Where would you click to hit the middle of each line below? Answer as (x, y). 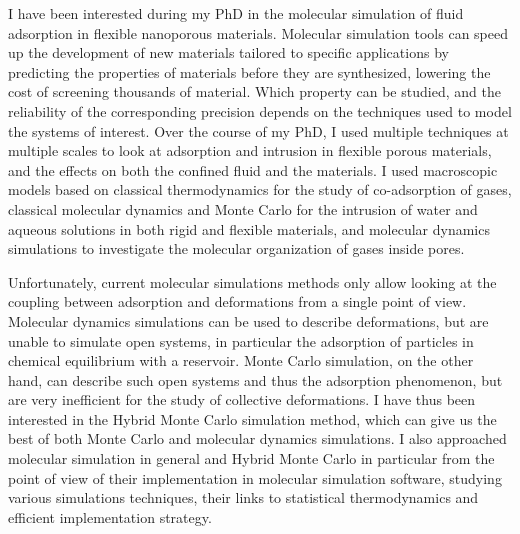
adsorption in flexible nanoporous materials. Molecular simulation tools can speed (258, 32)
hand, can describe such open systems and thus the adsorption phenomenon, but (255, 379)
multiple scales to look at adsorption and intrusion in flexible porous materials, (250, 150)
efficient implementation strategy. (110, 516)
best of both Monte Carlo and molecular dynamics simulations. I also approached (257, 438)
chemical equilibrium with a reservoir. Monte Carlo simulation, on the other (241, 360)
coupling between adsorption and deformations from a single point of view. (237, 301)
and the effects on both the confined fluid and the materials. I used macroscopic (253, 169)
